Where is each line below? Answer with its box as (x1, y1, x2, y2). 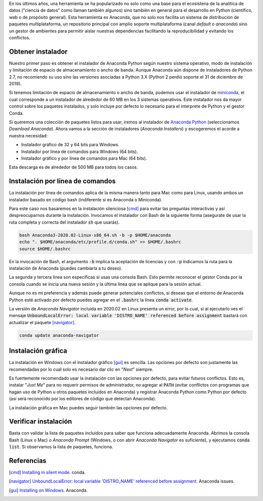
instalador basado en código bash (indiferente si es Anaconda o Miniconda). (9, 196, 163, 202)
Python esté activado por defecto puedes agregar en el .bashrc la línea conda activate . (9, 297, 193, 303)
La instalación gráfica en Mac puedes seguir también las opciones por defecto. (9, 405, 168, 410)
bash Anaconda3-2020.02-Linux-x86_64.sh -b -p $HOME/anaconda (19, 232, 171, 238)
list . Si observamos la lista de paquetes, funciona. (9, 444, 113, 450)
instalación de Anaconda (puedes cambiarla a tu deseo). (9, 265, 123, 271)
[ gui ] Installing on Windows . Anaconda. (9, 487, 88, 493)
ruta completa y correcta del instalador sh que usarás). (9, 219, 120, 225)
